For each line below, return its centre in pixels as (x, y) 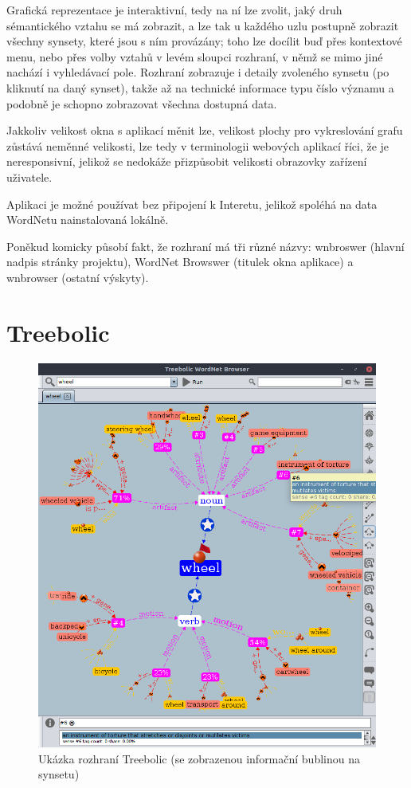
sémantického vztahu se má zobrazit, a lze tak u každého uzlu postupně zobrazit (203, 25)
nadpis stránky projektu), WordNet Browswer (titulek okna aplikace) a (180, 262)
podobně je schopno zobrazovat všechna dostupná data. (142, 103)
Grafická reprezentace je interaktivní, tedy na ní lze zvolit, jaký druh (174, 10)
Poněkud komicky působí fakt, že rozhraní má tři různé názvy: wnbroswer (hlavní (205, 246)
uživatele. (29, 176)
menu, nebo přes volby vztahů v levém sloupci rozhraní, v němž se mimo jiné (195, 56)
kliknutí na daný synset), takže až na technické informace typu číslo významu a (200, 87)
